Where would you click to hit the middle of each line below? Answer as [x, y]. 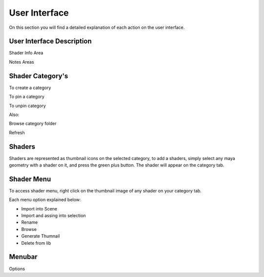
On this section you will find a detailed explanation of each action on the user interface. [97, 27]
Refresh [17, 133]
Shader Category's [39, 76]
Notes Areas [22, 62]
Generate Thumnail [41, 236]
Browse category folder [33, 124]
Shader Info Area [26, 53]
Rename [30, 222]
